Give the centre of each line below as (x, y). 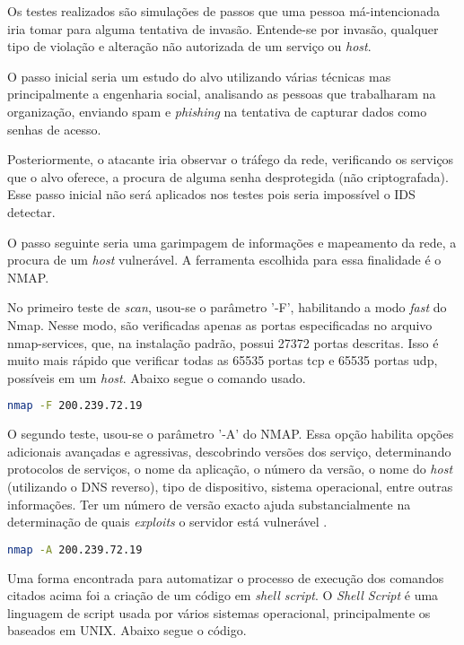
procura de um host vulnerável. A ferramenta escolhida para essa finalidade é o (224, 260)
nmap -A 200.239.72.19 (75, 549)
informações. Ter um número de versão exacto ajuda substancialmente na (209, 504)
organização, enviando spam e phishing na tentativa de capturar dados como (217, 111)
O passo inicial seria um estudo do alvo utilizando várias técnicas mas (199, 76)
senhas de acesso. (54, 129)
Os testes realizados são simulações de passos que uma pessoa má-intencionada (223, 11)
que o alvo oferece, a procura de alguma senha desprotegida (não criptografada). (228, 176)
